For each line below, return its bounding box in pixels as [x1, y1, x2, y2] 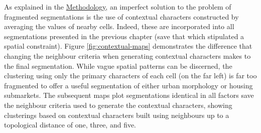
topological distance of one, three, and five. [4, 119, 137, 130]
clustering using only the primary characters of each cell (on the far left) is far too [4, 70, 257, 81]
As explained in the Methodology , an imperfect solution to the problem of [4, 2, 231, 12]
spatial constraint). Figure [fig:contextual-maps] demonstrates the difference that [4, 41, 252, 51]
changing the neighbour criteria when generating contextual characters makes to [4, 50, 251, 61]
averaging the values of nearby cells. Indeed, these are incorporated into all [4, 21, 234, 32]
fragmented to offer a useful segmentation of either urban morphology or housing [4, 80, 253, 90]
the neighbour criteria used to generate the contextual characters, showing [4, 99, 232, 110]
